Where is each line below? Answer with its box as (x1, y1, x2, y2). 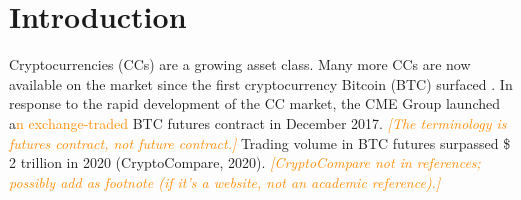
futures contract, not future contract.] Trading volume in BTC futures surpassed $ (9, 132, 511, 153)
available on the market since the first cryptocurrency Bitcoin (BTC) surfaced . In (9, 73, 513, 94)
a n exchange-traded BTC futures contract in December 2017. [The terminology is (9, 112, 507, 133)
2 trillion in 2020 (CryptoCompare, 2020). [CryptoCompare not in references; (9, 152, 481, 173)
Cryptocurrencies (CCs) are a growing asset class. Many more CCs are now (9, 54, 471, 75)
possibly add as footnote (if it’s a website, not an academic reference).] (9, 171, 441, 192)
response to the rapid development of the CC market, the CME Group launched (9, 93, 500, 114)
